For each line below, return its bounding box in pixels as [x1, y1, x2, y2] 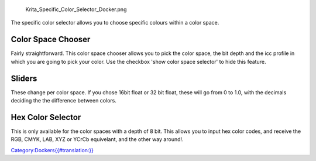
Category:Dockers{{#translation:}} [11, 146, 94, 153]
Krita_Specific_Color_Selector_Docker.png [25, 6, 127, 13]
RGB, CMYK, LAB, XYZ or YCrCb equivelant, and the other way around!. [11, 136, 184, 143]
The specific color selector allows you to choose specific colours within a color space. [11, 19, 219, 26]
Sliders [11, 73, 37, 83]
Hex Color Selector [11, 112, 81, 122]
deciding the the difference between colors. [11, 97, 117, 104]
